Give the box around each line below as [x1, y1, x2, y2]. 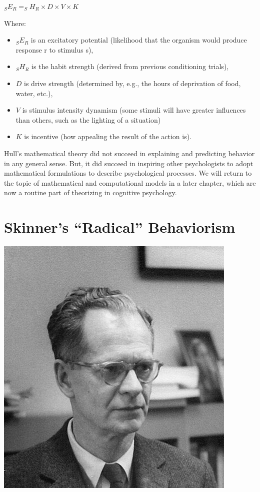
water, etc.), [15, 88, 53, 98]
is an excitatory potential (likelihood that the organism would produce [30, 35, 247, 45]
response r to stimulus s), [15, 44, 93, 55]
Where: [4, 18, 26, 28]
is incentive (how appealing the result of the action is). [24, 131, 192, 142]
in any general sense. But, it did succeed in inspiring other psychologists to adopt [4, 158, 253, 168]
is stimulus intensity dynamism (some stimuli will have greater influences [22, 105, 246, 115]
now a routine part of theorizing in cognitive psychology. [4, 187, 177, 198]
